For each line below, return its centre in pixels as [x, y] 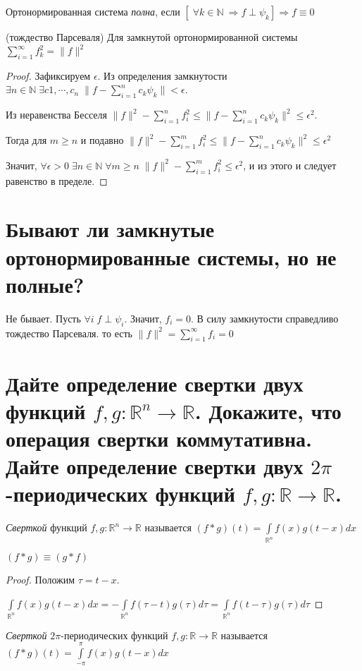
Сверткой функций [46, 527]
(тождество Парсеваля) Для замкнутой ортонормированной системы [152, 37]
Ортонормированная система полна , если [93, 11]
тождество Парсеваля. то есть [69, 333]
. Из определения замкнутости [162, 75]
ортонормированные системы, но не [171, 256]
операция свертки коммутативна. [159, 438]
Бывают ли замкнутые [110, 229]
